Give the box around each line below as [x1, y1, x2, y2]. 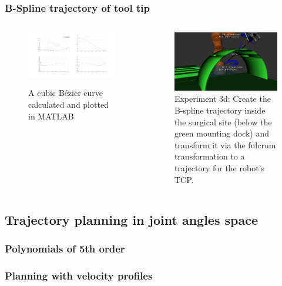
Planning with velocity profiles [5, 268, 153, 282]
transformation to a [174, 150, 245, 162]
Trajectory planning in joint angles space [5, 210, 258, 228]
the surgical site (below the [174, 115, 272, 128]
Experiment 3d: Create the [174, 92, 271, 105]
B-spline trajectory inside [174, 104, 266, 116]
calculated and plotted [28, 98, 109, 111]
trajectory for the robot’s [174, 161, 265, 174]
